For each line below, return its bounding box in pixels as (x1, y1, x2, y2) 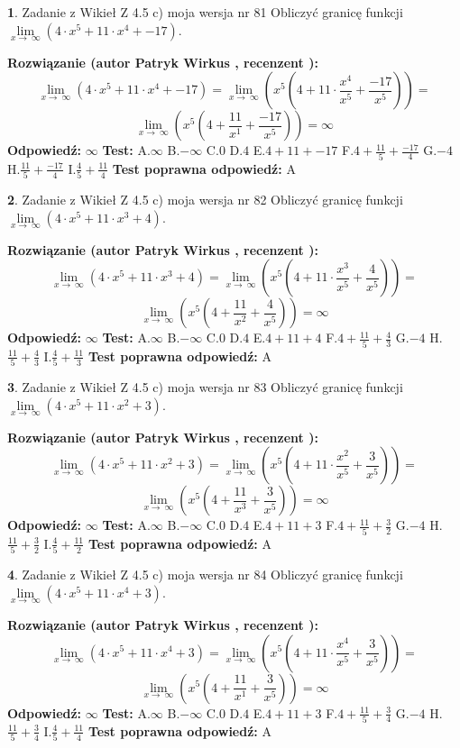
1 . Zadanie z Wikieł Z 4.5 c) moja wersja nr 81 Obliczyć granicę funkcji (7, 3, 403, 21)
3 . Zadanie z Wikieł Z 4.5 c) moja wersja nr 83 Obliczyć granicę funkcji (7, 378, 403, 397)
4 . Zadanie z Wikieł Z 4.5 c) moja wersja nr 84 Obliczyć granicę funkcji (7, 565, 403, 584)
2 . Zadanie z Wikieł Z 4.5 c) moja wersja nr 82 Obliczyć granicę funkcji (7, 190, 403, 209)
